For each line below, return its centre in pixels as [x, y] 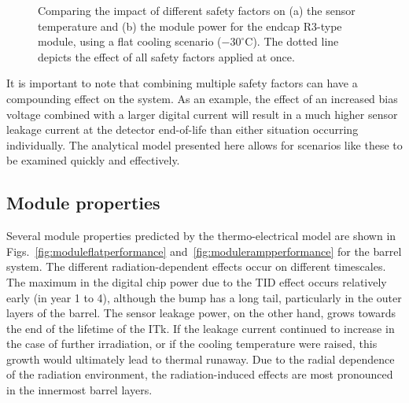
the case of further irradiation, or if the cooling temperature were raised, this [192, 344]
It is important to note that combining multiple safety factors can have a [182, 83]
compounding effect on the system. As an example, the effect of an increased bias [202, 98]
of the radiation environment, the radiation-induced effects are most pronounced [200, 374]
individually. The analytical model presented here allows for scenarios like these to [204, 144]
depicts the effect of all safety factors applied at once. [166, 56]
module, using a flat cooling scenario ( [130, 41]
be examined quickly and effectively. [93, 160]
